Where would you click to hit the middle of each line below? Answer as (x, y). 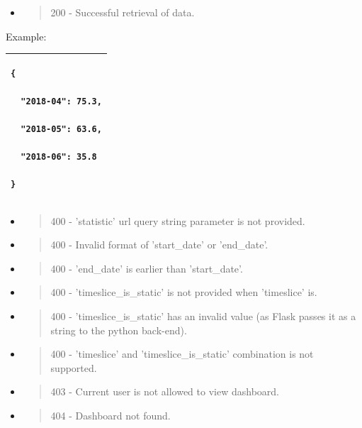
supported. (74, 367)
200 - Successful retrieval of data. (123, 12)
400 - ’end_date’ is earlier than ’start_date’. (147, 268)
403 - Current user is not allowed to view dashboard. (165, 391)
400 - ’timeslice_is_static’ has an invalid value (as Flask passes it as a (203, 315)
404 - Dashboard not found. (111, 415)
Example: (26, 36)
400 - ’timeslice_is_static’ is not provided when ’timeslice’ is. (184, 292)
